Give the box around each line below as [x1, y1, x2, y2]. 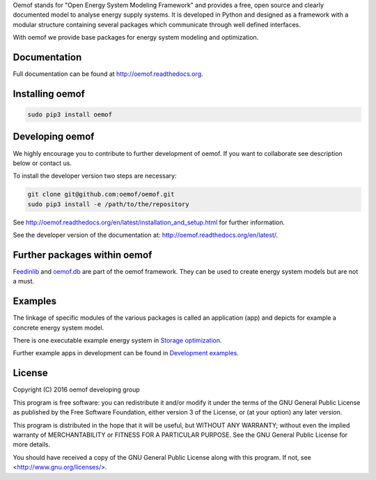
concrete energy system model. [13, 323, 104, 332]
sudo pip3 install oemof [27, 111, 113, 118]
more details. [13, 440, 51, 449]
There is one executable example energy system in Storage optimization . [13, 336, 222, 345]
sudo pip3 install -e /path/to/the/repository [27, 200, 189, 208]
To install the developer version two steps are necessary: [13, 171, 177, 180]
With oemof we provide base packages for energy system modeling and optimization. [13, 33, 259, 42]
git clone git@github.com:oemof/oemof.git [27, 190, 175, 199]
